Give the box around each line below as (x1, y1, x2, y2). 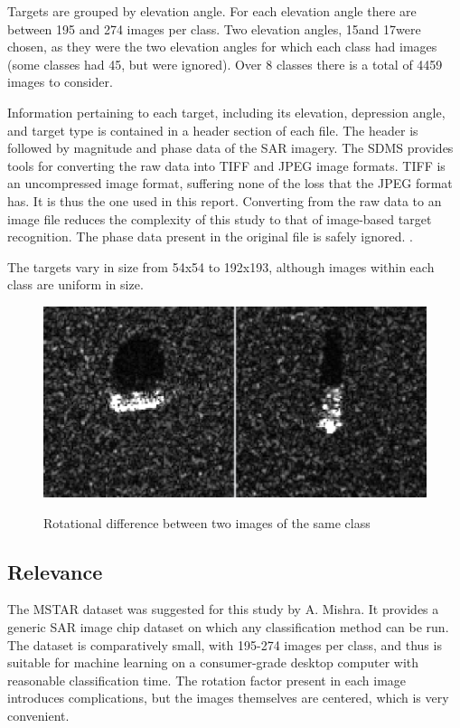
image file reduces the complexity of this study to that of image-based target (7, 209, 432, 228)
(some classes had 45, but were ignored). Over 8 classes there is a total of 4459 (7, 54, 443, 73)
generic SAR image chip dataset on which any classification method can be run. (7, 617, 449, 636)
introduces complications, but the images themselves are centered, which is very (7, 688, 449, 707)
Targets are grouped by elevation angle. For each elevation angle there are (7, 2, 417, 20)
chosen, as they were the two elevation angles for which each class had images (7, 37, 437, 56)
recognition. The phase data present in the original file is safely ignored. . (7, 227, 413, 246)
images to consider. (7, 72, 113, 91)
